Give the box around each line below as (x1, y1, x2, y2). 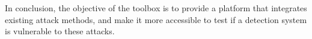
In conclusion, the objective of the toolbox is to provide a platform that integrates (5, 2, 307, 14)
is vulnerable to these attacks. (5, 25, 115, 37)
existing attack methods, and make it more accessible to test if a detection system (5, 13, 307, 25)
